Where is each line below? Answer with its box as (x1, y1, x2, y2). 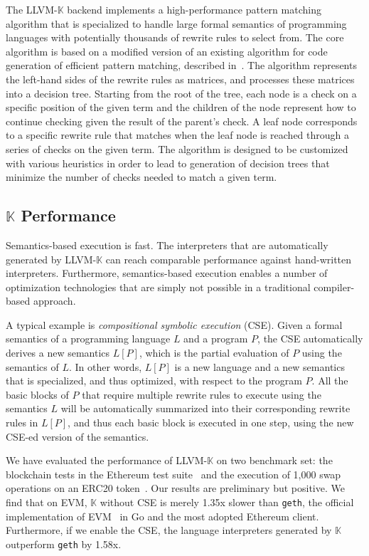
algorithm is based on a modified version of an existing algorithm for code (6, 43, 328, 58)
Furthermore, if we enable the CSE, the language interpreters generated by (6, 523, 332, 537)
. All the (311, 373, 348, 388)
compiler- (314, 279, 355, 294)
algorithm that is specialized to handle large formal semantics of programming (6, 16, 347, 31)
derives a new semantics (6, 345, 110, 360)
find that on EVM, (6, 495, 87, 510)
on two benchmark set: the (216, 453, 333, 468)
